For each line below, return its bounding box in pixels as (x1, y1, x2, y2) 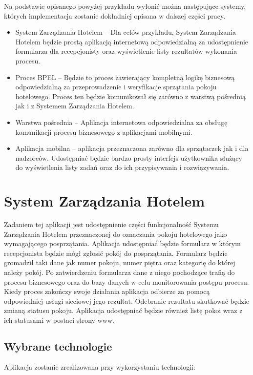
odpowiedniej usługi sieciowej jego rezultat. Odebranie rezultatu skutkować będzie (4, 295, 250, 306)
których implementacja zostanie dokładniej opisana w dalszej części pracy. (4, 10, 226, 21)
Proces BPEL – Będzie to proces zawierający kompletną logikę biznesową (15, 72, 235, 82)
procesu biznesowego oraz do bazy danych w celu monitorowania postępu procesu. (4, 276, 249, 287)
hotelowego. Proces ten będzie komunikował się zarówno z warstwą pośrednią (15, 91, 246, 101)
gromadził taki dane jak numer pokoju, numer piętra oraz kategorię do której (4, 257, 235, 268)
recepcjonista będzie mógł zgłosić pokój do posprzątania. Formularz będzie (4, 248, 228, 258)
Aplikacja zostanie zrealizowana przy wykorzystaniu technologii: (4, 361, 195, 372)
